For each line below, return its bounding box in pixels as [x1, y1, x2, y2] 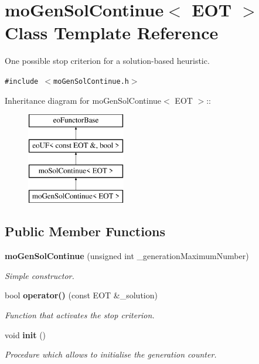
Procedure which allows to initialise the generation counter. [5, 348, 217, 360]
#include [5, 77, 39, 86]
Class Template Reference [5, 21, 219, 45]
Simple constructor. [5, 269, 74, 281]
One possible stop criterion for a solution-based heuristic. [5, 55, 210, 67]
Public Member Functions [5, 222, 165, 240]
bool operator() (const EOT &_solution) [5, 289, 158, 301]
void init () [5, 328, 46, 341]
